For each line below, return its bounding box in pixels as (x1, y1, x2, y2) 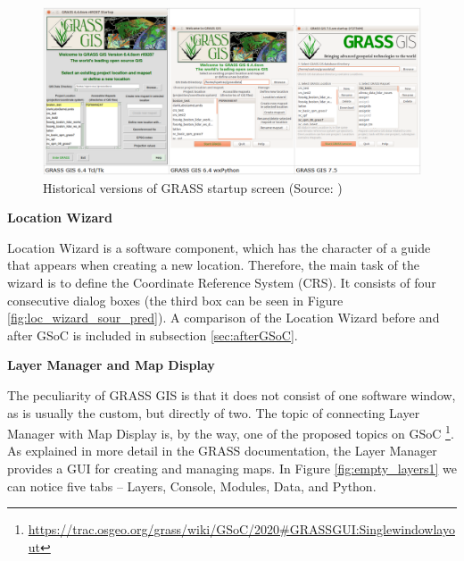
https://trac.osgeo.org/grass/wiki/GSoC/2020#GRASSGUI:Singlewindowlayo (28, 520, 455, 539)
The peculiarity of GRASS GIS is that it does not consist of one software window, (7, 385, 456, 404)
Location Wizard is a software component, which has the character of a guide (7, 238, 431, 256)
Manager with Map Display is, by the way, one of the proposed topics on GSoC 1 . (7, 422, 454, 442)
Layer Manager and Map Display (7, 356, 215, 374)
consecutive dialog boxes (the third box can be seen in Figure (7, 290, 344, 309)
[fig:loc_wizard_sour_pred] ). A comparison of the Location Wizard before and (7, 308, 440, 327)
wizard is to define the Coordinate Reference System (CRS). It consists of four (7, 272, 436, 291)
